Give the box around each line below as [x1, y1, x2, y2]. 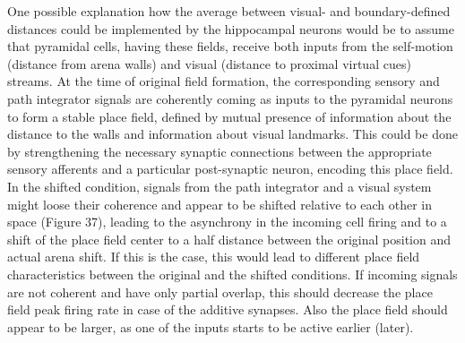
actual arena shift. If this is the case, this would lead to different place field [7, 247, 420, 266]
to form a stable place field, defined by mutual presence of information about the [7, 107, 452, 125]
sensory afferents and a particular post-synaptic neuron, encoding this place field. [7, 159, 453, 178]
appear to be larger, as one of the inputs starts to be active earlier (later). [7, 317, 414, 336]
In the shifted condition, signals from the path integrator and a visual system [7, 176, 432, 195]
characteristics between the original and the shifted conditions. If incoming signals [7, 264, 458, 283]
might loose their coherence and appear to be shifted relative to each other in [7, 194, 432, 213]
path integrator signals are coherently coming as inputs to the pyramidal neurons [7, 89, 453, 107]
